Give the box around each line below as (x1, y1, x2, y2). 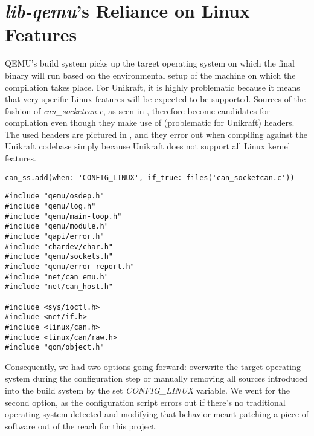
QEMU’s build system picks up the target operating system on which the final (5, 57, 295, 70)
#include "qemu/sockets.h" (5, 252, 113, 261)
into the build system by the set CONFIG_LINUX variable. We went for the (5, 384, 290, 396)
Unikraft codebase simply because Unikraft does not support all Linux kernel (5, 140, 290, 152)
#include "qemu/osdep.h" (5, 192, 104, 201)
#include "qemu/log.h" (5, 201, 96, 210)
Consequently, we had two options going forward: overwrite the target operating (5, 360, 301, 373)
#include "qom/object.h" (5, 343, 104, 352)
